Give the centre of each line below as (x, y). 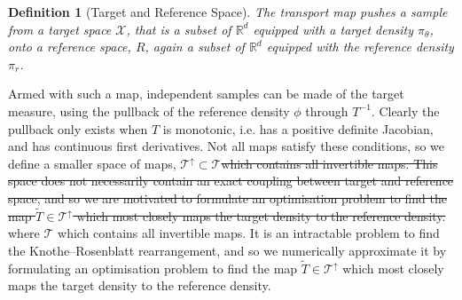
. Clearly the (405, 111)
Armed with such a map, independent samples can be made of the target (206, 94)
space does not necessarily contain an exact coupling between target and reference (231, 181)
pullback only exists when (78, 128)
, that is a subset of (179, 29)
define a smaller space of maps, (92, 163)
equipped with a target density (333, 29)
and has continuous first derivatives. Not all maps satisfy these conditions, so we (226, 146)
